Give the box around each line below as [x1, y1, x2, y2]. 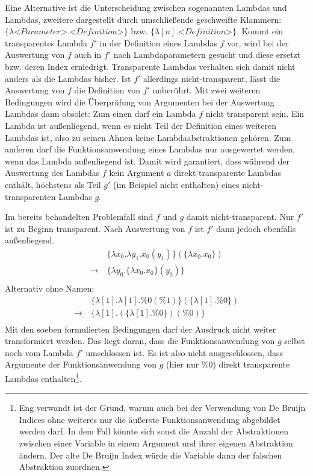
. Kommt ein [236, 25, 283, 37]
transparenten [5, 190, 56, 202]
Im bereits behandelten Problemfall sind [5, 210, 153, 223]
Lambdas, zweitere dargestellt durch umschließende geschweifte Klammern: [5, 13, 282, 25]
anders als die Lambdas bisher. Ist [5, 72, 131, 84]
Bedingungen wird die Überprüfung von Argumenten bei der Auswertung [5, 95, 274, 108]
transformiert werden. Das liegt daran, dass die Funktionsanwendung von [5, 334, 275, 347]
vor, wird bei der [227, 36, 289, 49]
